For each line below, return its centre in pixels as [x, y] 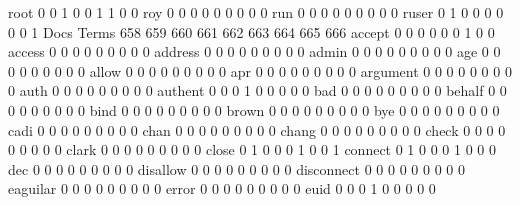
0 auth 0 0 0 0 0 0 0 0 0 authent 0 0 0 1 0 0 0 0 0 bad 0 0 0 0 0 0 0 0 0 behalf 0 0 [257, 90]
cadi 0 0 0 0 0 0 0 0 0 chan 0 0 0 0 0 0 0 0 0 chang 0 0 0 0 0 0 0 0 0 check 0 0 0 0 [257, 129]
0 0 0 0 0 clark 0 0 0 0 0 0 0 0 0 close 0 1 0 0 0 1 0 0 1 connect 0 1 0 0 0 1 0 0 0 [252, 149]
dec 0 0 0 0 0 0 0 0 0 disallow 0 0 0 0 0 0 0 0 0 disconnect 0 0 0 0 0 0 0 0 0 [236, 168]
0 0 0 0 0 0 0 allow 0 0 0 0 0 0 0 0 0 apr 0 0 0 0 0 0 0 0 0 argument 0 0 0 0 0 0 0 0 [260, 70]
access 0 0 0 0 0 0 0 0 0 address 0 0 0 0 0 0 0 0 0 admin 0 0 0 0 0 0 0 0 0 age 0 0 [254, 51]
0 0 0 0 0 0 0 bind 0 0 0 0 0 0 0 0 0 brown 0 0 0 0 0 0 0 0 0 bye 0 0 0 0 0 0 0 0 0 [254, 109]
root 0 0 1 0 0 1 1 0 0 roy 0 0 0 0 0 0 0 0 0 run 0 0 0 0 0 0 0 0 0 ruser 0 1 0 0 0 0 [256, 12]
